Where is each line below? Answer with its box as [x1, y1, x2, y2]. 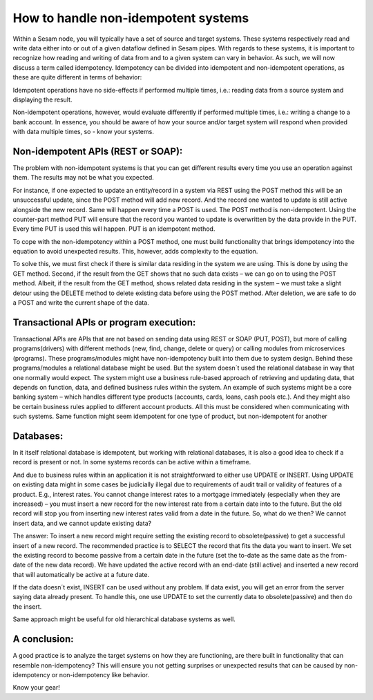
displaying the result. [12, 95, 73, 104]
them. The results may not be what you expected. [12, 173, 155, 182]
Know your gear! [12, 683, 60, 692]
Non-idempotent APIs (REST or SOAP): [12, 145, 183, 157]
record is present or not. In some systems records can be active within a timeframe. [12, 458, 251, 466]
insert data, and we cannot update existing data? [12, 519, 152, 527]
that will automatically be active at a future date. [12, 570, 150, 578]
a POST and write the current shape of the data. [12, 299, 150, 307]
